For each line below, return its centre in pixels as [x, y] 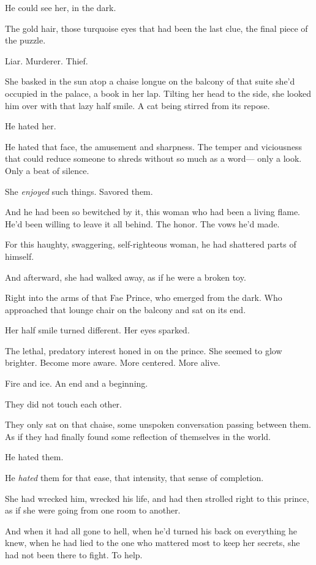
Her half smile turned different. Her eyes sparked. [97, 330]
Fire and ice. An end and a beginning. [77, 383]
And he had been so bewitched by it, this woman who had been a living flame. [152, 212]
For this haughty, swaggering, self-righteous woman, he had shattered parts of [151, 244]
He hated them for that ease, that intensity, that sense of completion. [134, 478]
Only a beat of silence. [47, 170]
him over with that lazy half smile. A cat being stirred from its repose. [137, 105]
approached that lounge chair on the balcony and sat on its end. [126, 309]
